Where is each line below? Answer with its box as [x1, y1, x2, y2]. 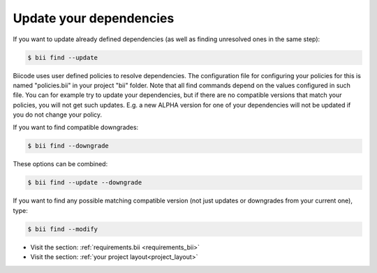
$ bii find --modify [27, 225, 98, 233]
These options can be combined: [13, 160, 108, 168]
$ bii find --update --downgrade [27, 179, 142, 186]
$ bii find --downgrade [27, 142, 110, 150]
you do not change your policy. [13, 110, 103, 119]
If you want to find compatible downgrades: [13, 123, 139, 132]
